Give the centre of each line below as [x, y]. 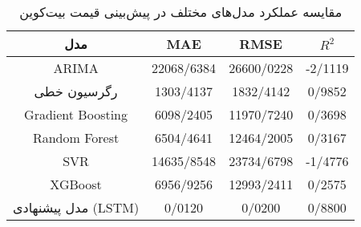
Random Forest [76, 138]
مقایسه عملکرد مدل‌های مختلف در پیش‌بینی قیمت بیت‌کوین [181, 12]
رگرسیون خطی [76, 91]
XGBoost [76, 184]
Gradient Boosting [76, 114]
